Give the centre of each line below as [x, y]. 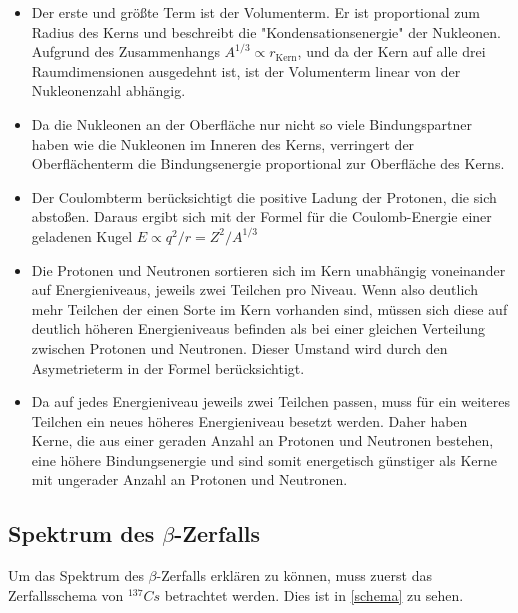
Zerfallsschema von [66, 594]
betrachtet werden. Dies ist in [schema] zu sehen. [314, 594]
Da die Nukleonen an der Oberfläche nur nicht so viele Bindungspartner [252, 123]
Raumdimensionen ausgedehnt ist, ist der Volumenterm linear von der [246, 70]
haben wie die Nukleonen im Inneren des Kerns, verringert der [223, 143]
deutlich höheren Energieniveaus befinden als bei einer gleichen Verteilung [258, 328]
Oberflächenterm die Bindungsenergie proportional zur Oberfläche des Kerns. [268, 163]
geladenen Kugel [82, 235]
